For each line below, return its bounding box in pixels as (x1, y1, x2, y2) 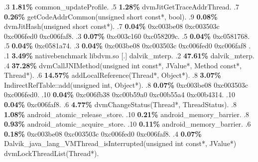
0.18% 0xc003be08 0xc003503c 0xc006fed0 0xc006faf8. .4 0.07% (4, 128, 202, 139)
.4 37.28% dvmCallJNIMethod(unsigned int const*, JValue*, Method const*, (4, 60, 242, 70)
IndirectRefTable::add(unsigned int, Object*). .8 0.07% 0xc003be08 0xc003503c (4, 79, 248, 90)
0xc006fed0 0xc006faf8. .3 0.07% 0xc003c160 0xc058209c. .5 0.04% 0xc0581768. (4, 30, 250, 41)
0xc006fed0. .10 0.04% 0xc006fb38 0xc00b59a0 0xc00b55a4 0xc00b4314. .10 (4, 89, 235, 100)
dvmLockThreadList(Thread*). (4, 148, 99, 158)
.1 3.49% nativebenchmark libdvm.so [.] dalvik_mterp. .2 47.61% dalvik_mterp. (4, 50, 255, 60)
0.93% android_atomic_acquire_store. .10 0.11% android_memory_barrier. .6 (4, 119, 251, 129)
